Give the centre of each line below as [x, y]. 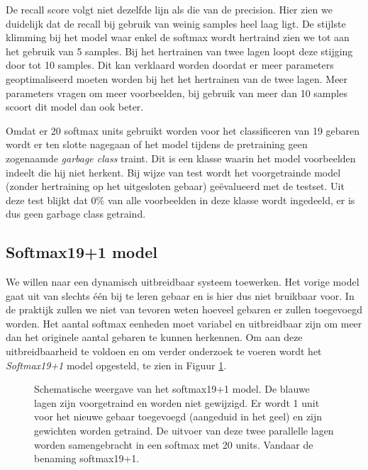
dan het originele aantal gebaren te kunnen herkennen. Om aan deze [154, 337]
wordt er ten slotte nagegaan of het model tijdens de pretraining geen [157, 144]
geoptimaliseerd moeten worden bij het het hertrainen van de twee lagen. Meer [177, 78]
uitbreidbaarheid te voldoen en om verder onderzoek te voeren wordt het [164, 351]
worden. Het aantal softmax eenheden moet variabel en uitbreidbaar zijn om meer [184, 323]
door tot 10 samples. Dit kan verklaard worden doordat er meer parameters [170, 65]
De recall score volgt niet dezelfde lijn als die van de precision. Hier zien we [169, 9]
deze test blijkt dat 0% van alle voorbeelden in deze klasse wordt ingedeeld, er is [180, 200]
